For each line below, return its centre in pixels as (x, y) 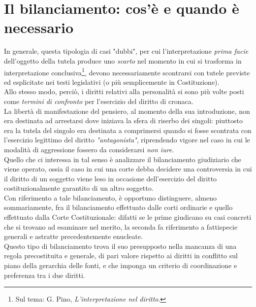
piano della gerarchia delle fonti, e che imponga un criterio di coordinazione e (121, 265)
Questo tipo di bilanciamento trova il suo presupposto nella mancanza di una (120, 246)
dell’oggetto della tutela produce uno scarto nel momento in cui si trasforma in (123, 60)
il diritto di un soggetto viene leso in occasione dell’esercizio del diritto (111, 178)
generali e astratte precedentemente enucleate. (74, 236)
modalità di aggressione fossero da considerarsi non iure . (89, 149)
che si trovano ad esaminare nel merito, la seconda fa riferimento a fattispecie (121, 226)
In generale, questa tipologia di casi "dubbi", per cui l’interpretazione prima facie (126, 51)
